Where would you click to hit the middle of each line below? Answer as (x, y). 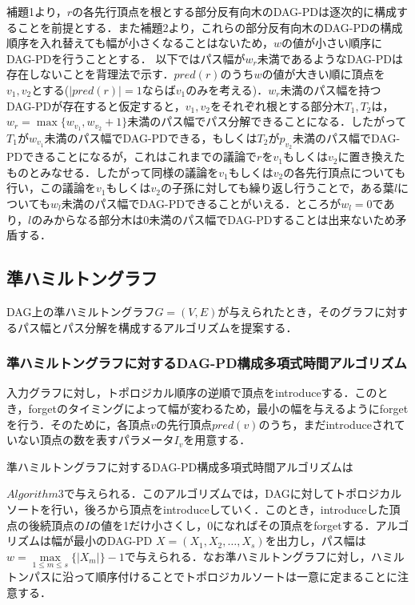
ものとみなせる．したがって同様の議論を (113, 172)
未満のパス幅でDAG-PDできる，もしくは (151, 138)
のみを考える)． (227, 89)
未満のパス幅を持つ (331, 89)
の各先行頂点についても (345, 172)
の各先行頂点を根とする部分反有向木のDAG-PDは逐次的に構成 (234, 11)
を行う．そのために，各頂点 (79, 424)
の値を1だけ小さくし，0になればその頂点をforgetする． (233, 525)
